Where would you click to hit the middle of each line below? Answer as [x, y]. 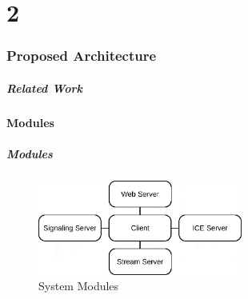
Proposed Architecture [82, 56]
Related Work [44, 88]
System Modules [79, 286]
